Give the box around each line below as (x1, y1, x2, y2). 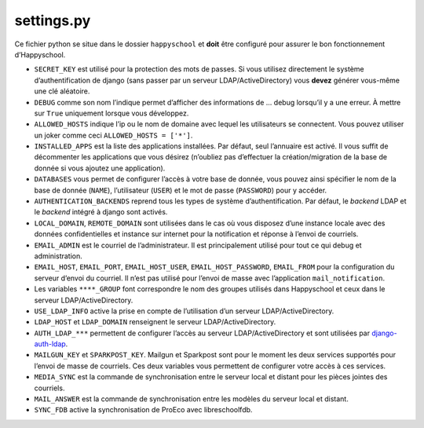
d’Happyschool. (14, 49, 66, 59)
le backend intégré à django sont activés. (34, 207, 168, 217)
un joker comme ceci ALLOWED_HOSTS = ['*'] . (34, 130, 193, 140)
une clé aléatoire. (34, 86, 90, 96)
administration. (34, 251, 82, 261)
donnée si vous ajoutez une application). (34, 163, 166, 173)
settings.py (14, 12, 91, 29)
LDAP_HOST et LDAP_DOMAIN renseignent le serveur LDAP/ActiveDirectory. (34, 317, 276, 327)
